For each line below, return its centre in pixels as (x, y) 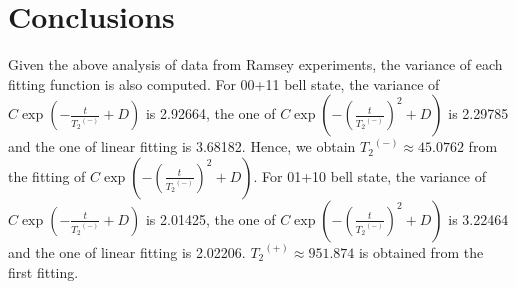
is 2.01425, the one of (210, 218)
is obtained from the (421, 251)
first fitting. (43, 271)
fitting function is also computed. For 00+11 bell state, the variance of (224, 83)
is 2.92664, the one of (210, 113)
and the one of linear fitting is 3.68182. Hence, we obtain (182, 146)
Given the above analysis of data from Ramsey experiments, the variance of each (255, 64)
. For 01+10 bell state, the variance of (370, 175)
